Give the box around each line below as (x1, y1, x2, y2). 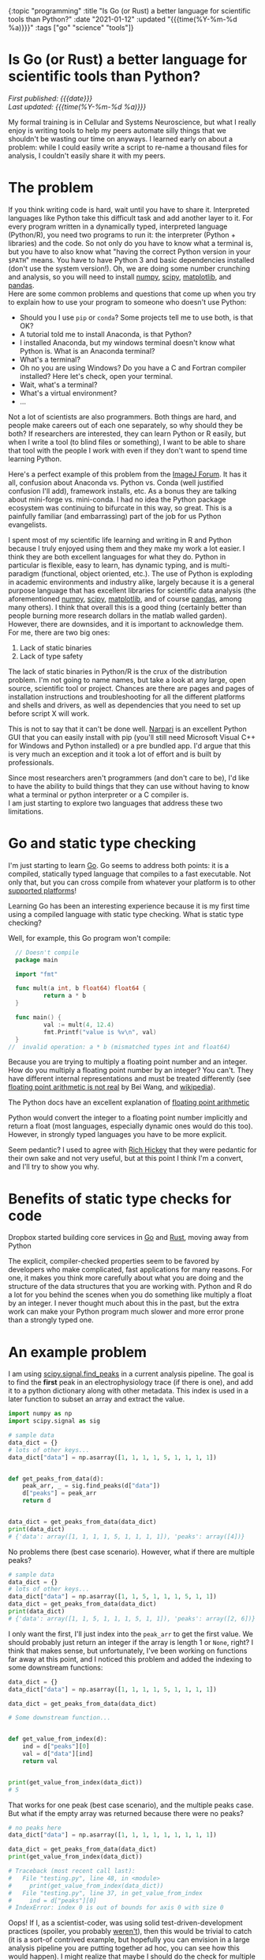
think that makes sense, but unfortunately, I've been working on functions (8, 1646, 248, 1655)
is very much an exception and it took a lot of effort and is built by (8, 749, 222, 759)
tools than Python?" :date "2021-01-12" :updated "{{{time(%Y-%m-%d (8, 14, 237, 24)
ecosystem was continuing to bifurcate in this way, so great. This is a (8, 502, 233, 512)
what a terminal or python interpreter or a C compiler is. (8, 790, 189, 799)
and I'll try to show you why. (8, 1162, 100, 1172)
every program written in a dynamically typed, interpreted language (8, 222, 228, 231)
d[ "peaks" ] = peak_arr (22, 1489, 97, 1497)
